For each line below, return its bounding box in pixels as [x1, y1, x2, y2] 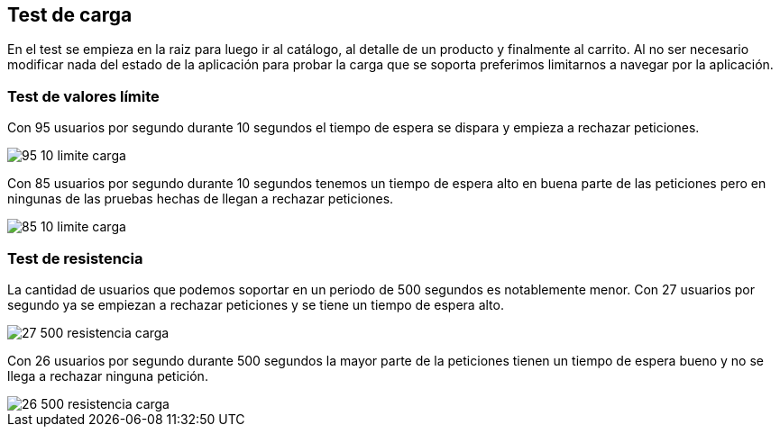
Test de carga [7, 4, 133, 26]
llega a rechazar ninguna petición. [7, 367, 208, 384]
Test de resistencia [7, 249, 143, 267]
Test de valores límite [7, 86, 160, 105]
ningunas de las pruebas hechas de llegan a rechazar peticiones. [7, 191, 394, 207]
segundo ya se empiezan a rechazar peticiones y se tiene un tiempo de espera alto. [7, 296, 504, 312]
